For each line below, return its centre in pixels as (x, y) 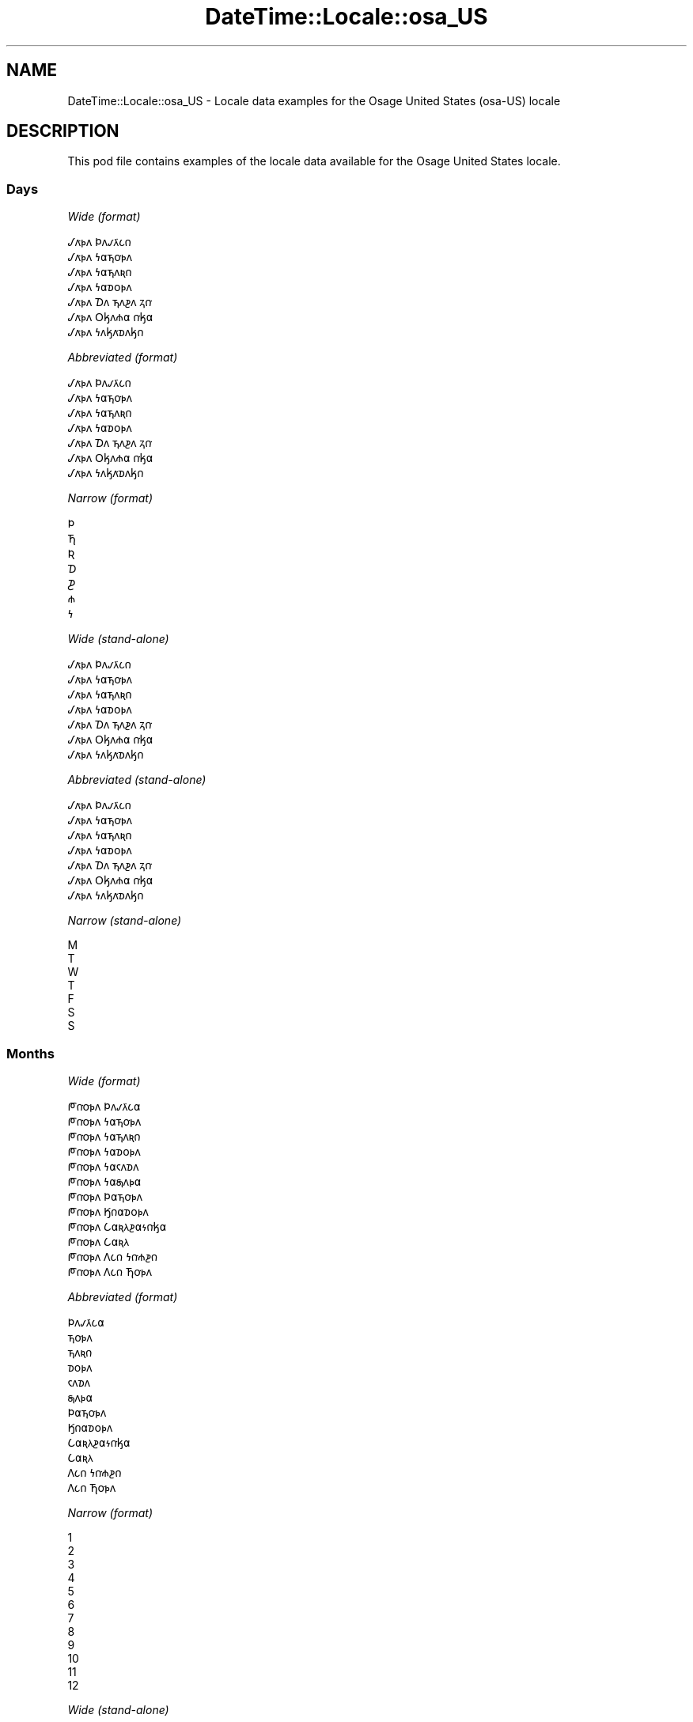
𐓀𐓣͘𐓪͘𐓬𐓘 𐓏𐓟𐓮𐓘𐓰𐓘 (103, 1166)
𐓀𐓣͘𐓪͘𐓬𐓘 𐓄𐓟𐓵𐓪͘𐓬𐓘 (105, 1196)
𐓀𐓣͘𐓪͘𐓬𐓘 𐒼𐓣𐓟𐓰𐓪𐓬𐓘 (108, 1211)
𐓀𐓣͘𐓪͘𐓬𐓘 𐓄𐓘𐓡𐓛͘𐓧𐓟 (104, 1106)
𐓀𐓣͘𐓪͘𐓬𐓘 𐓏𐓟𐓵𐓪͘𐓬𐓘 (104, 1121)
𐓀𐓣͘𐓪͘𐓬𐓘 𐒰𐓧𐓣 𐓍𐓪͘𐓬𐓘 (110, 1271)
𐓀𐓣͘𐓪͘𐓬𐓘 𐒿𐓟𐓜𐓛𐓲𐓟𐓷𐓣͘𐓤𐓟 (117, 1226)
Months (30, 1053)
